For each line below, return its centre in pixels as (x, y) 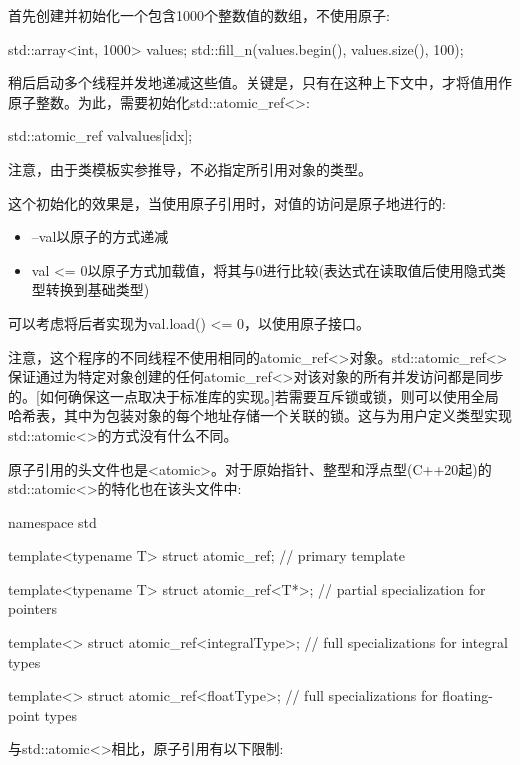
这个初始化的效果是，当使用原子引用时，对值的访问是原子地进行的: (227, 202)
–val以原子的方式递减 (100, 236)
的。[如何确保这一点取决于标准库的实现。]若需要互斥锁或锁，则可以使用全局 (253, 395)
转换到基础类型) (97, 289)
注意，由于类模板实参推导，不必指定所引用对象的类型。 (190, 168)
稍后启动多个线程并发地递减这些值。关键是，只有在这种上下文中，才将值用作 (260, 82)
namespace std (52, 521)
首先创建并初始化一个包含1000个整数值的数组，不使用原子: (199, 15)
